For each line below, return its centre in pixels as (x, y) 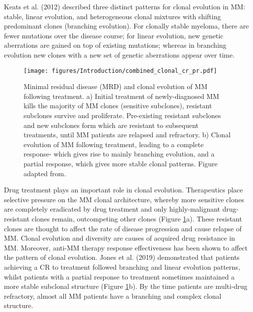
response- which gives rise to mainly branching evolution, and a (119, 154)
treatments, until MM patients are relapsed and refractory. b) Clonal (127, 135)
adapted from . (45, 173)
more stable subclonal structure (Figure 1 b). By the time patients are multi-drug (126, 286)
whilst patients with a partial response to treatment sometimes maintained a (119, 276)
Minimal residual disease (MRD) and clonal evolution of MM (116, 86)
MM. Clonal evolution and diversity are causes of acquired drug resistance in (120, 238)
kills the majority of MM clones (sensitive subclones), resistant (118, 106)
